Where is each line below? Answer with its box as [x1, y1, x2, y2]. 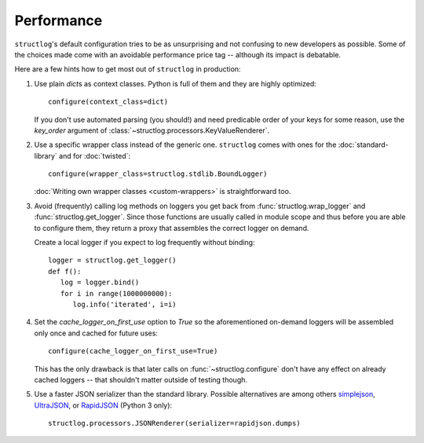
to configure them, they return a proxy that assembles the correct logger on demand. [34, 223, 309, 232]
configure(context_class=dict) [48, 97, 169, 106]
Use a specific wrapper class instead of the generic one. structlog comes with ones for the [34, 140, 337, 149]
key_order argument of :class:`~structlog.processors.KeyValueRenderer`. [34, 126, 270, 135]
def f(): [48, 267, 82, 276]
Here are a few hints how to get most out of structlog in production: [14, 64, 241, 74]
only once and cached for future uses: [34, 328, 159, 338]
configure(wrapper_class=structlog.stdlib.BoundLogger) [48, 170, 268, 178]
